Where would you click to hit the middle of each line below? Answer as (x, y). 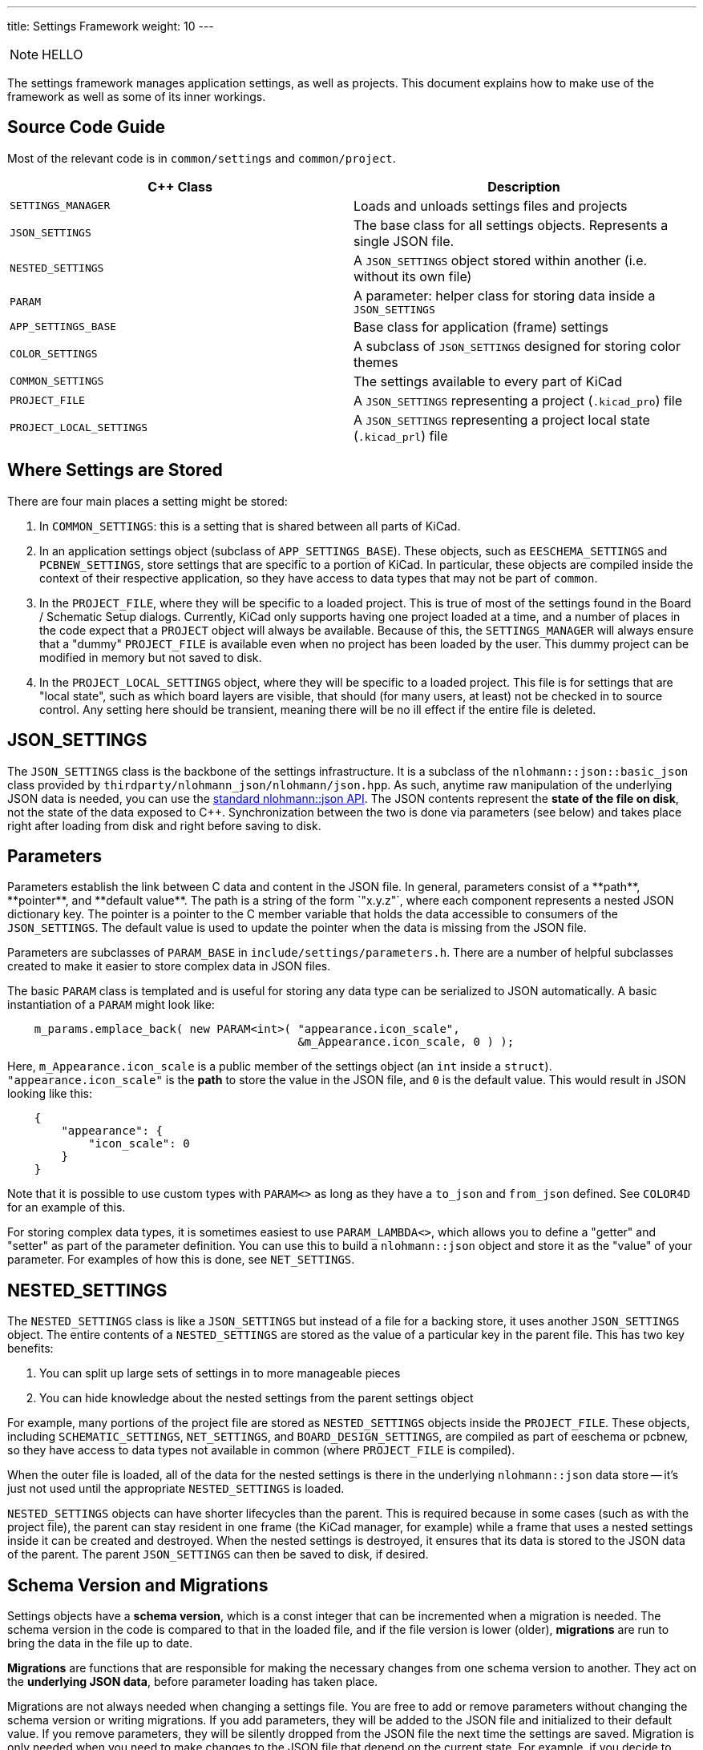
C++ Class (180, 186)
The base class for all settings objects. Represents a (511, 225)
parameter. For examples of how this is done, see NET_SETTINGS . (181, 1260)
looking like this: (50, 1094)
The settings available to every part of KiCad (488, 381)
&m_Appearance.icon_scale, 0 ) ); (406, 1042)
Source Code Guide (86, 127)
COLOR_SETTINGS (54, 354)
